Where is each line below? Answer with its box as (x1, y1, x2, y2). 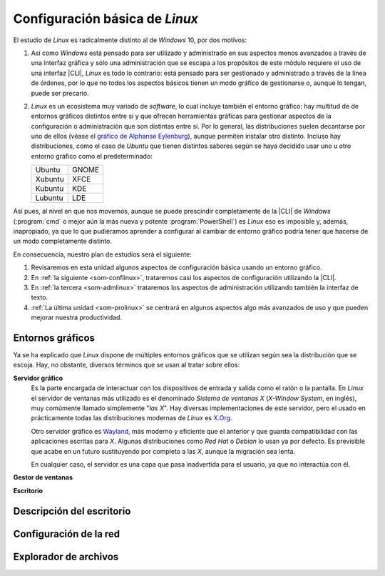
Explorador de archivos (13, 550, 119, 562)
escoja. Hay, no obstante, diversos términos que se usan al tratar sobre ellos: (13, 361, 240, 369)
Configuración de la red (13, 527, 120, 540)
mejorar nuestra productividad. (31, 313, 123, 322)
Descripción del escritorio (13, 505, 131, 517)
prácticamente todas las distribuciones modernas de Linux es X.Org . (31, 414, 232, 422)
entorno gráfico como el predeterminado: (31, 152, 153, 160)
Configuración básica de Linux (13, 11, 199, 26)
